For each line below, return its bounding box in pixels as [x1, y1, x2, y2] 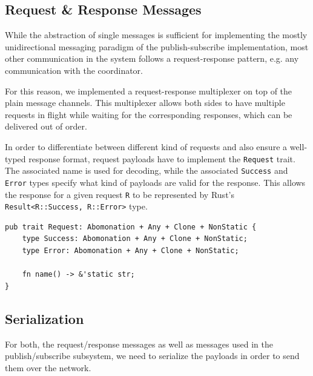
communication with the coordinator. [5, 64, 143, 76]
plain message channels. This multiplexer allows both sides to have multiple [5, 96, 285, 109]
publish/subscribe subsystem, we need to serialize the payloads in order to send [5, 349, 300, 362]
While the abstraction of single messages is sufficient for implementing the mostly [5, 28, 308, 41]
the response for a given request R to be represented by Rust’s [5, 188, 234, 200]
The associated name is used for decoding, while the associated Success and [5, 164, 288, 177]
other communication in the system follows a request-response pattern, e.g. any [5, 52, 299, 65]
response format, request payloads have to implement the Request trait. [28, 152, 295, 165]
